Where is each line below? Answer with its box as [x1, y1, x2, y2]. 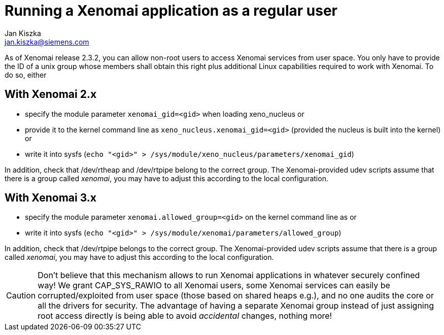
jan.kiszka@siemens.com [5, 37, 89, 46]
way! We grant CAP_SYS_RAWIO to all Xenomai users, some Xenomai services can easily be [38, 280, 390, 291]
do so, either [5, 70, 47, 79]
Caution [6, 290, 36, 301]
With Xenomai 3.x [5, 191, 96, 205]
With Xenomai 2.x [5, 88, 97, 101]
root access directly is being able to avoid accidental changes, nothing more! [38, 311, 332, 321]
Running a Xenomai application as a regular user [5, 2, 337, 19]
